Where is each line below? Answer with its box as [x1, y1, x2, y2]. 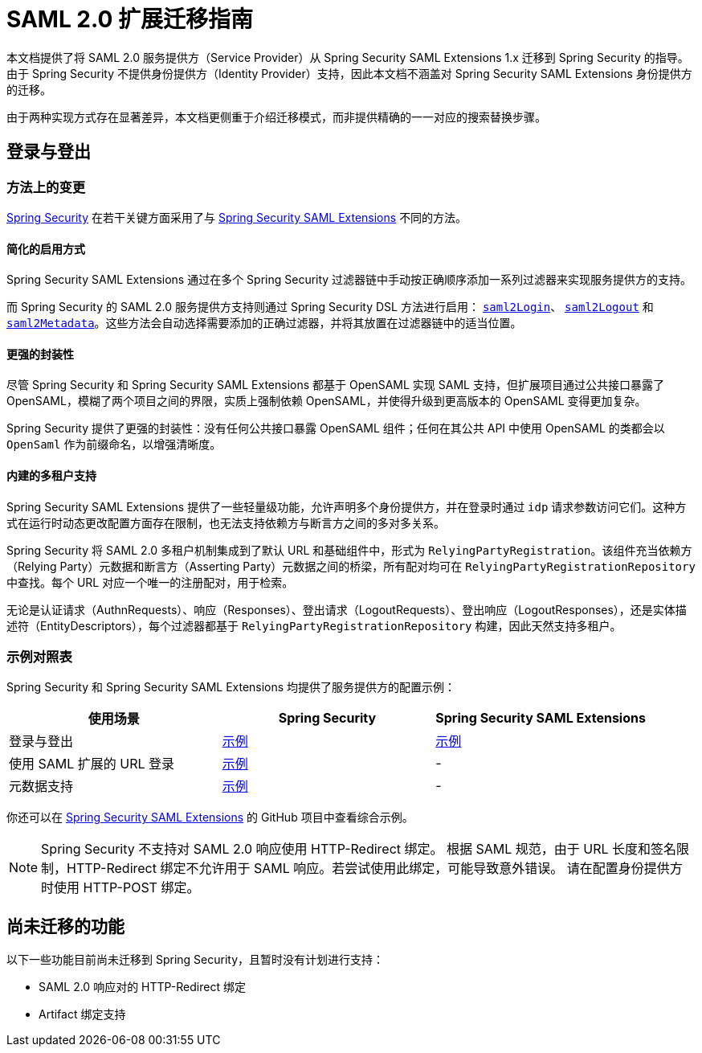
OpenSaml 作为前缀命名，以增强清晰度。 [6, 437, 222, 452]
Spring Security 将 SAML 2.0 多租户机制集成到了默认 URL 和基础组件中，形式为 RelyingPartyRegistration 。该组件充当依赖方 [6, 543, 692, 557]
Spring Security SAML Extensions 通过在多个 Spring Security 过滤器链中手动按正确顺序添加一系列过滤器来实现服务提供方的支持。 [6, 272, 692, 287]
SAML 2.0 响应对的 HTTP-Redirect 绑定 [39, 980, 246, 994]
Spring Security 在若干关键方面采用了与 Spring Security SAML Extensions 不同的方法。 [6, 210, 467, 224]
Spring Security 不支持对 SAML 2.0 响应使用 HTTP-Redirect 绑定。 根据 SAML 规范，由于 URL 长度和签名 [41, 841, 677, 858]
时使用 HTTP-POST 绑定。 [41, 879, 200, 896]
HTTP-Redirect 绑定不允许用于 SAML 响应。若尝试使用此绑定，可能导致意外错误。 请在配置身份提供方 [67, 860, 683, 877]
